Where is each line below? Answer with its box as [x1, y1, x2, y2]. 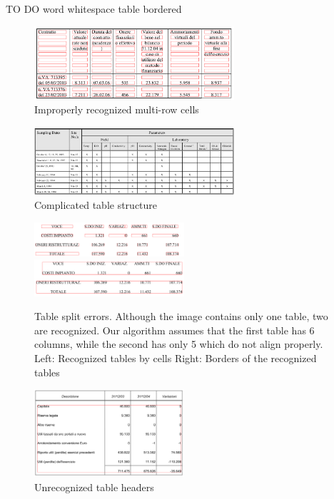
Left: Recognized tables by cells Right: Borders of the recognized [34, 351, 317, 365]
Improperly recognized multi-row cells [34, 102, 199, 117]
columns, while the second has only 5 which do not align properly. [34, 336, 323, 351]
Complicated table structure [34, 197, 158, 212]
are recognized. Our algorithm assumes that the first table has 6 [34, 322, 315, 337]
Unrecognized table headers [34, 479, 154, 494]
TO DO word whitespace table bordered [6, 1, 182, 16]
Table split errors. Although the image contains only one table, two [34, 309, 328, 324]
